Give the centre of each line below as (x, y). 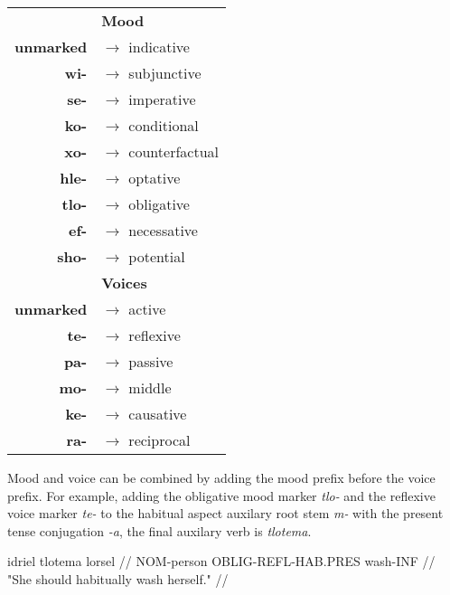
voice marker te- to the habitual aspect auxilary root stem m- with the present (225, 513)
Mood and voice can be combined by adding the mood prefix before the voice (221, 477)
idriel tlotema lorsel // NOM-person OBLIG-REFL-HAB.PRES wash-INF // (221, 561)
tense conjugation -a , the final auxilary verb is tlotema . (159, 530)
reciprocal (159, 440)
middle (150, 387)
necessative (163, 230)
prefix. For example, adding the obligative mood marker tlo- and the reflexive (221, 495)
